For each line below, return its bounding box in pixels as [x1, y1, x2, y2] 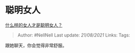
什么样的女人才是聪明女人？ [5, 22, 63, 28]
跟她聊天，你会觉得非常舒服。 [5, 42, 67, 48]
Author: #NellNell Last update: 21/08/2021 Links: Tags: [17, 32, 130, 38]
